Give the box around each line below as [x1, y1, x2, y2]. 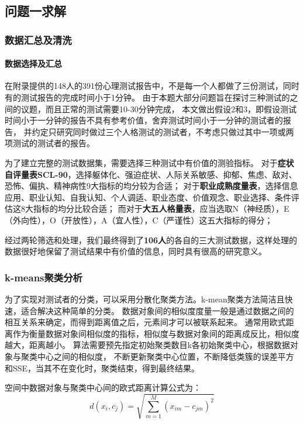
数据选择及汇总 [5, 57, 62, 70]
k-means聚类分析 [5, 270, 82, 284]
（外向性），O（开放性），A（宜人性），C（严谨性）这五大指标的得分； [5, 213, 273, 226]
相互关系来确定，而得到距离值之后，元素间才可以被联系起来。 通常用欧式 [5, 316, 286, 328]
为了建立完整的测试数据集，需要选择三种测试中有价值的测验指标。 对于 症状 [5, 156, 294, 168]
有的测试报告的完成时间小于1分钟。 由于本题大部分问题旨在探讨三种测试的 [5, 91, 290, 104]
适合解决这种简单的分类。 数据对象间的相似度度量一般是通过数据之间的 [20, 304, 294, 316]
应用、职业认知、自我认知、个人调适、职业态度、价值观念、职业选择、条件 [5, 191, 291, 203]
